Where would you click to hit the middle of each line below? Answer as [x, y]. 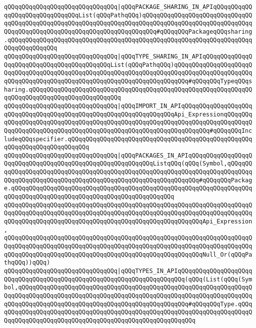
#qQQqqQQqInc [231, 131]
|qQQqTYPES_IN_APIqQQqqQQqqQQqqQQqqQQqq [185, 271]
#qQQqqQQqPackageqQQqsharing [204, 31]
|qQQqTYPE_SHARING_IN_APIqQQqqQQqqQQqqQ [185, 56]
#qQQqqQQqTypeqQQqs [220, 81]
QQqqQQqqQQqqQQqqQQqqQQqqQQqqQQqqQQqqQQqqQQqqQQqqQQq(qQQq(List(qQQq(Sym [128, 279]
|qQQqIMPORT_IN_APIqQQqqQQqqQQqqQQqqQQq [185, 106]
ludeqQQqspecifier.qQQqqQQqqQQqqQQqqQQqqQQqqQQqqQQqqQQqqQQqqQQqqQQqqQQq [128, 139]
